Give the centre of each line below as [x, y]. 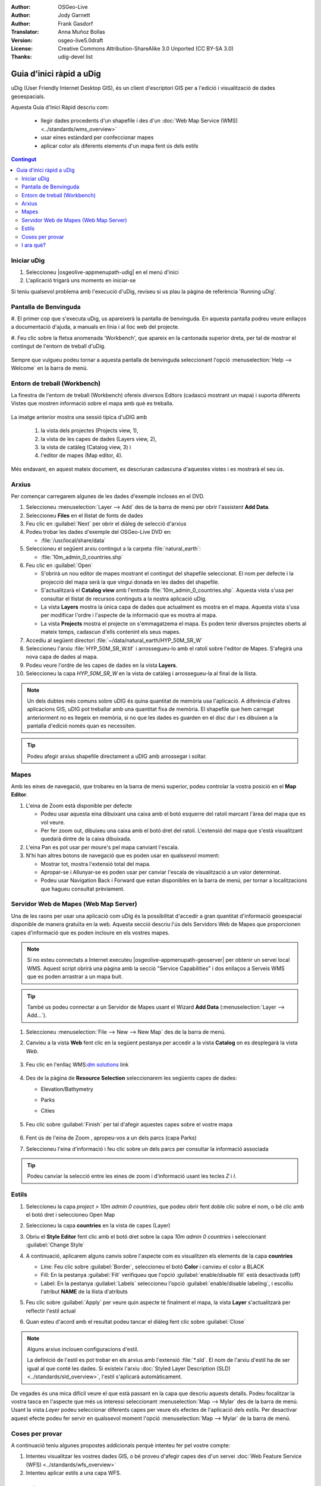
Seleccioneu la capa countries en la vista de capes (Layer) [98, 1226]
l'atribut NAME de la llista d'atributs [84, 1292]
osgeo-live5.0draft [81, 40]
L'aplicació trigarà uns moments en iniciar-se [81, 281]
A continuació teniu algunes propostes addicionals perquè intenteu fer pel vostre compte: [121, 1445]
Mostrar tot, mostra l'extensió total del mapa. [96, 864]
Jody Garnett [74, 15]
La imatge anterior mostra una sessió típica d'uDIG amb [79, 417]
